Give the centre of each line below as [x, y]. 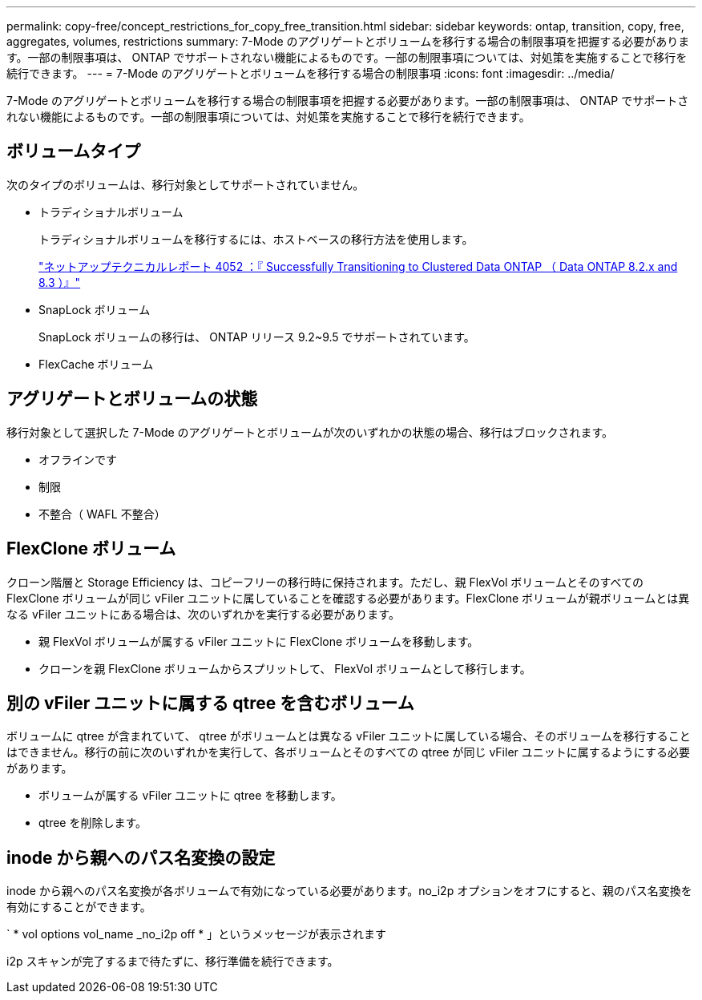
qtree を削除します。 [93, 823]
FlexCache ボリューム [96, 364]
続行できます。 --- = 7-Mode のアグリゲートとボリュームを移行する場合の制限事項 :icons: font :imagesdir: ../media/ [311, 73]
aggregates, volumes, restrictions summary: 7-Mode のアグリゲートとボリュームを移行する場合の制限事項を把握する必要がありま [348, 41]
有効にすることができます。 [79, 907]
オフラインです [78, 459]
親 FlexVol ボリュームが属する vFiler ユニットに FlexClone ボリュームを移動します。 [259, 641]
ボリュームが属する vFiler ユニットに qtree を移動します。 [190, 796]
